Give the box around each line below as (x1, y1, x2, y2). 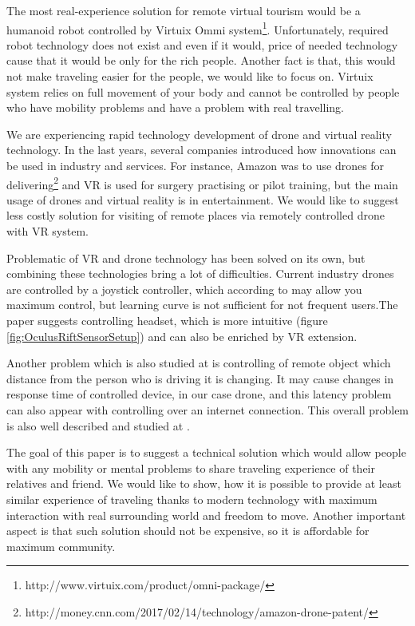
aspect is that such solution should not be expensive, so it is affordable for (6, 522, 370, 539)
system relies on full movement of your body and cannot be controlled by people (6, 83, 400, 100)
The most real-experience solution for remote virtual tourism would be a (6, 2, 361, 18)
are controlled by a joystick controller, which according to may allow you (6, 280, 362, 297)
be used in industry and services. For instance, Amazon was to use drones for (6, 157, 385, 173)
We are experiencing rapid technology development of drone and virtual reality (6, 125, 392, 142)
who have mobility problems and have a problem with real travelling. (6, 99, 344, 116)
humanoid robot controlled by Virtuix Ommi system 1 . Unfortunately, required (6, 18, 389, 38)
